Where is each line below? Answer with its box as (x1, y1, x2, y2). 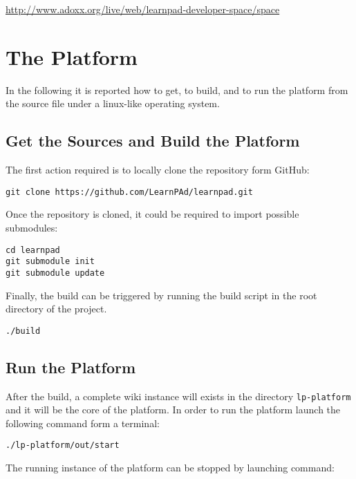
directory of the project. (6, 301, 107, 316)
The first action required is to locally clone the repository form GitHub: (6, 162, 310, 177)
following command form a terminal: (6, 415, 160, 430)
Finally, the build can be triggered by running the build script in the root (6, 288, 317, 302)
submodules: (6, 220, 58, 234)
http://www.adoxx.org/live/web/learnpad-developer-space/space (6, 2, 280, 16)
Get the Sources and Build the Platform (6, 130, 300, 151)
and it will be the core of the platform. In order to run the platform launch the (6, 402, 341, 417)
